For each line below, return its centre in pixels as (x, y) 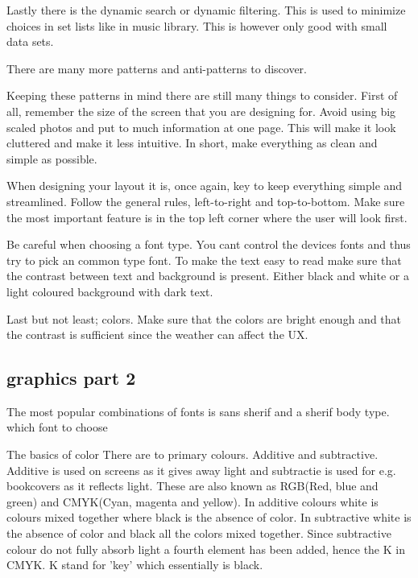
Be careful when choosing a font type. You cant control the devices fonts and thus (209, 244)
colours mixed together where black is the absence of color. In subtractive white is (209, 517)
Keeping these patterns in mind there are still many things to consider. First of (202, 95)
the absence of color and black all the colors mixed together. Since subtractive (199, 533)
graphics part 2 (71, 378)
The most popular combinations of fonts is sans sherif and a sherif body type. (198, 411)
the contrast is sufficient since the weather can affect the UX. (157, 334)
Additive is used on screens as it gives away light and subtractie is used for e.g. (201, 470)
